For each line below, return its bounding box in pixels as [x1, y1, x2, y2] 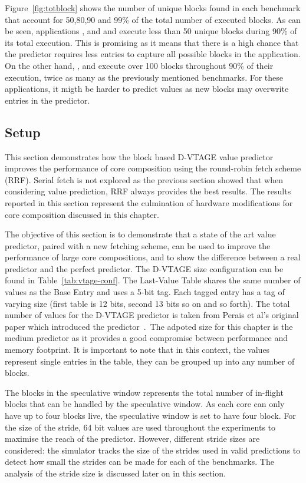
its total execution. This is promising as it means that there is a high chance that [5, 36, 299, 48]
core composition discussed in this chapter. [5, 208, 159, 220]
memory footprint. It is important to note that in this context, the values [5, 343, 270, 356]
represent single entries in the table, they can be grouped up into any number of [5, 355, 295, 367]
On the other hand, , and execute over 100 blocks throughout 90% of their [5, 59, 274, 71]
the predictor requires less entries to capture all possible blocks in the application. [5, 48, 301, 60]
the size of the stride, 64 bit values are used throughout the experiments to [5, 421, 276, 433]
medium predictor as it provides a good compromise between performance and [5, 332, 288, 344]
